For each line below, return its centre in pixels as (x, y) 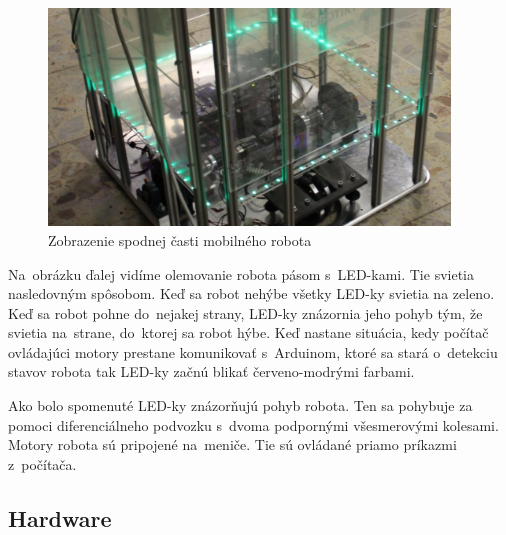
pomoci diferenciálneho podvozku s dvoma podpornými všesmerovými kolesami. (253, 424)
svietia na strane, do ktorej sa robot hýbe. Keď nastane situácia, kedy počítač (248, 332)
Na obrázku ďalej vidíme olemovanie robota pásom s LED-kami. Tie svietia (241, 273)
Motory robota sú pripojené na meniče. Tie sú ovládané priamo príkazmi (232, 444)
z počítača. (42, 463)
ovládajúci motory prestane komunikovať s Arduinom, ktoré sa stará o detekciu (253, 351)
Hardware (60, 517)
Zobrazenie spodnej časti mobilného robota (180, 239)
